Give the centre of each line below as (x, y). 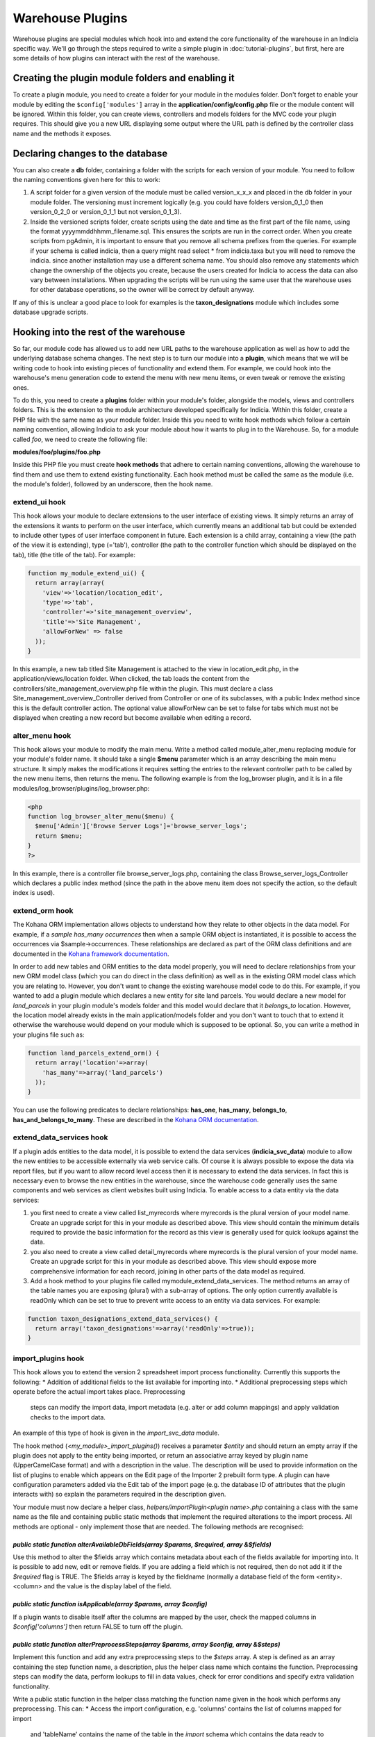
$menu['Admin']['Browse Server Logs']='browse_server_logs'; (141, 826)
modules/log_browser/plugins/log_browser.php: (81, 788)
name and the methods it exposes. (62, 133)
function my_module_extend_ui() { (86, 573)
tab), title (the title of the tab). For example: (74, 554)
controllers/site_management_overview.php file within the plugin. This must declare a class (143, 689)
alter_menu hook (42, 735)
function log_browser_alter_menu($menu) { (101, 816)
